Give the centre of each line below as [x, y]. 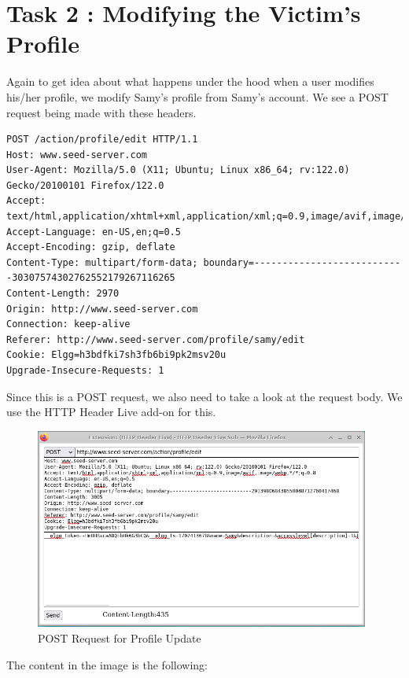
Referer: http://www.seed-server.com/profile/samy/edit [156, 339]
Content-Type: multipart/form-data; [102, 262]
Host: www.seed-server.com [77, 155]
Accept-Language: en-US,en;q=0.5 [94, 232]
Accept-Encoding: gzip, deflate [91, 247]
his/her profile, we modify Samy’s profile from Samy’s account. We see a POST [197, 96]
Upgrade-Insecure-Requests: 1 [85, 370]
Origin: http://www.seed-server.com [102, 309]
